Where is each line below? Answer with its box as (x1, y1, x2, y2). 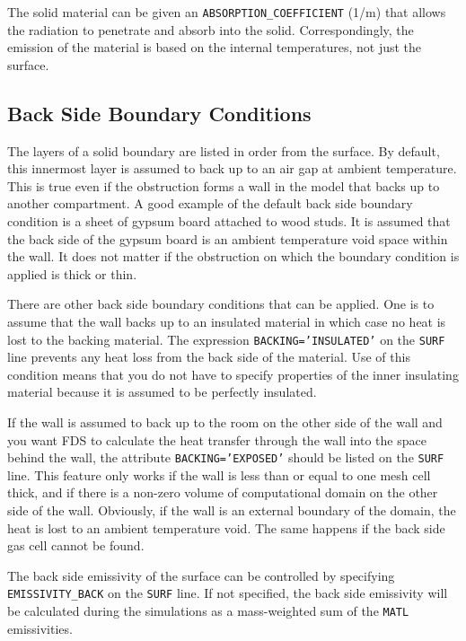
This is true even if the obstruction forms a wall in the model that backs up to (7, 176, 440, 195)
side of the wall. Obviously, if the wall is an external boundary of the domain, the (7, 501, 456, 520)
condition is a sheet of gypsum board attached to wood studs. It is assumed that (7, 212, 451, 231)
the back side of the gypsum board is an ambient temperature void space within (7, 229, 448, 248)
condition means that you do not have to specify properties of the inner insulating (7, 364, 459, 383)
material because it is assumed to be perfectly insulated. (7, 382, 317, 401)
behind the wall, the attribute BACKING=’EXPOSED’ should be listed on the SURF (7, 448, 444, 467)
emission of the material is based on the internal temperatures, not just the (7, 38, 422, 57)
